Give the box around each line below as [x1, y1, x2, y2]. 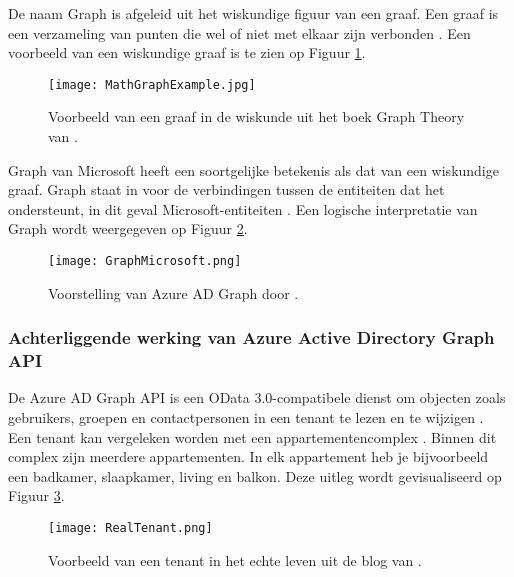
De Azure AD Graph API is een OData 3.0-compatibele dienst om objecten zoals [8, 387, 506, 408]
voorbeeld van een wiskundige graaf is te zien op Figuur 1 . [8, 42, 366, 63]
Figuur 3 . [8, 485, 65, 506]
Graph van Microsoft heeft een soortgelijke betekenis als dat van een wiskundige [8, 159, 499, 180]
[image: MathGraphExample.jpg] [48, 77, 256, 92]
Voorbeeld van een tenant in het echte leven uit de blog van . [48, 549, 422, 570]
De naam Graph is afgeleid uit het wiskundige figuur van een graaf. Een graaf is [8, 3, 499, 23]
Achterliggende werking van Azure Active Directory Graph [8, 325, 495, 350]
